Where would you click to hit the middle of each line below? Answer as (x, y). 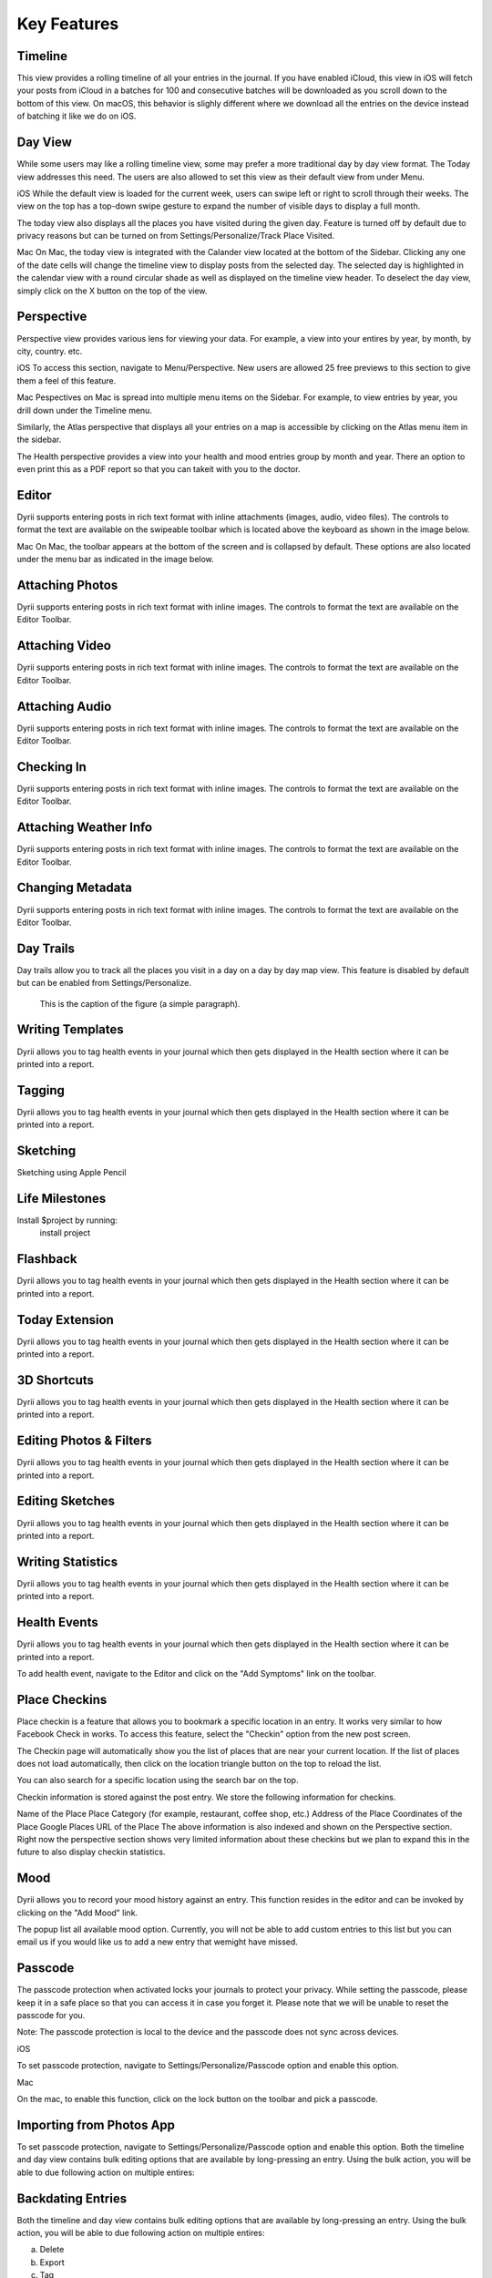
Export (52, 2262)
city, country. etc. (50, 351)
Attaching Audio (64, 706)
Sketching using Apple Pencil (72, 1173)
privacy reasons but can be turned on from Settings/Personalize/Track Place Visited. (176, 236)
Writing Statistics (67, 1561)
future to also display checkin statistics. (91, 1852)
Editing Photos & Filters (84, 1441)
